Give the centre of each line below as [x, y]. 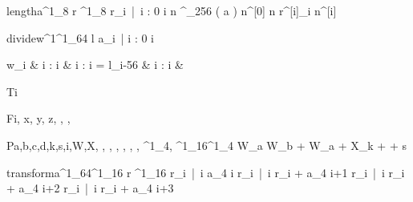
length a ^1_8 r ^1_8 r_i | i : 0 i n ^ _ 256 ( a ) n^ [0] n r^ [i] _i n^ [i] [172, 10]
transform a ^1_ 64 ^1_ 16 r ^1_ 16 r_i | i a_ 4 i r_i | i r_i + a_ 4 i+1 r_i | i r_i [206, 172]
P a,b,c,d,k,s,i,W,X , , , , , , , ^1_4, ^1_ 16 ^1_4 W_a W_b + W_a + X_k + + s [206, 145]
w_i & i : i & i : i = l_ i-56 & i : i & [95, 65]
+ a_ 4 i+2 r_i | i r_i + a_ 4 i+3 [90, 188]
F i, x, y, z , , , [38, 118]
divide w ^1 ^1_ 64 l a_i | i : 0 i [80, 37]
